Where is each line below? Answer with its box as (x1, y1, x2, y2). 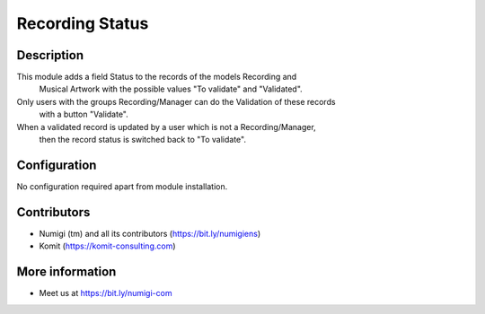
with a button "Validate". (39, 109, 129, 120)
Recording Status (16, 13, 149, 33)
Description (16, 48, 84, 63)
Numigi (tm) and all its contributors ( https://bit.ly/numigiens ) (39, 228, 261, 239)
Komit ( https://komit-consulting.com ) (39, 240, 176, 251)
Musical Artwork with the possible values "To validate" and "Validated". (39, 83, 303, 94)
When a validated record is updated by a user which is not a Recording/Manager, (16, 121, 316, 132)
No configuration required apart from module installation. (16, 180, 228, 192)
